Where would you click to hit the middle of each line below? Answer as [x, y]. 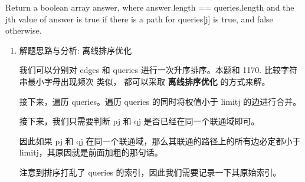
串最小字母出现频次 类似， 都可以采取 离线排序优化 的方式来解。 [145, 81]
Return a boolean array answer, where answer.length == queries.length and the [150, 7]
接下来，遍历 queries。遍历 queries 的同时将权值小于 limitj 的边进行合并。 [160, 101]
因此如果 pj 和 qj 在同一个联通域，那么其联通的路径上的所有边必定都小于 [160, 140]
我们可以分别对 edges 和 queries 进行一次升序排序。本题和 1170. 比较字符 [158, 70]
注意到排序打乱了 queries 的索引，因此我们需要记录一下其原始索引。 [150, 172]
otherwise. [24, 30]
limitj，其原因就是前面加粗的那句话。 [91, 152]
